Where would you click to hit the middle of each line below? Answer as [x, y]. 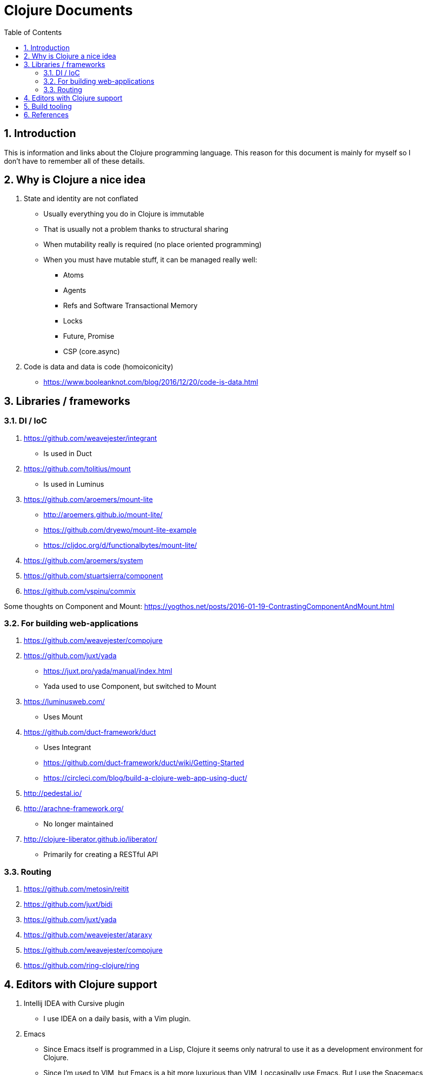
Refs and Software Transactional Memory [130, 306]
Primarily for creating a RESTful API [101, 855]
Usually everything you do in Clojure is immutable [124, 214]
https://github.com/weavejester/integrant [90, 438]
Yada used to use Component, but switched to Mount [130, 686]
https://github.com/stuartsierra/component [93, 575]
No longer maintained [78, 824]
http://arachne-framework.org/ [74, 809]
